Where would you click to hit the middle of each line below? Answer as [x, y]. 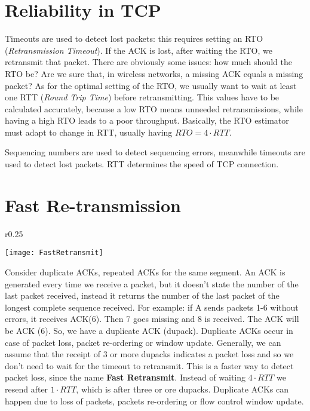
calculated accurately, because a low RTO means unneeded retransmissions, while [154, 108]
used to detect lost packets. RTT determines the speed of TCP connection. [142, 164]
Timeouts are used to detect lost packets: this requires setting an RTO [134, 39]
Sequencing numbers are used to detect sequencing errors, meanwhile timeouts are [155, 152]
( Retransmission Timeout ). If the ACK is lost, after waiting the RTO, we [139, 50]
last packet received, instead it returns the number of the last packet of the [142, 295]
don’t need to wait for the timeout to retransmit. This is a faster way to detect [149, 365]
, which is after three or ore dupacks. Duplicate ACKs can [182, 389]
